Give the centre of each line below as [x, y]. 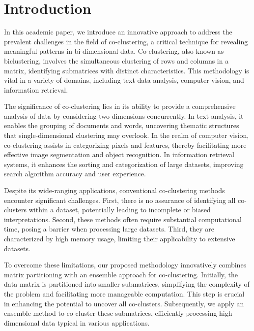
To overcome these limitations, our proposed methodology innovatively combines [125, 265]
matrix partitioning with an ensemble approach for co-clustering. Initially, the [121, 274]
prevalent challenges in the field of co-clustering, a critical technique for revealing [126, 41]
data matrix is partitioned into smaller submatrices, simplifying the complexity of [127, 284]
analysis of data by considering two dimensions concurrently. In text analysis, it [124, 116]
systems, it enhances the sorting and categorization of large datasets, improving [124, 164]
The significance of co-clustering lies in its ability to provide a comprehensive [120, 106]
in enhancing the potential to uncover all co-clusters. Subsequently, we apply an [124, 303]
